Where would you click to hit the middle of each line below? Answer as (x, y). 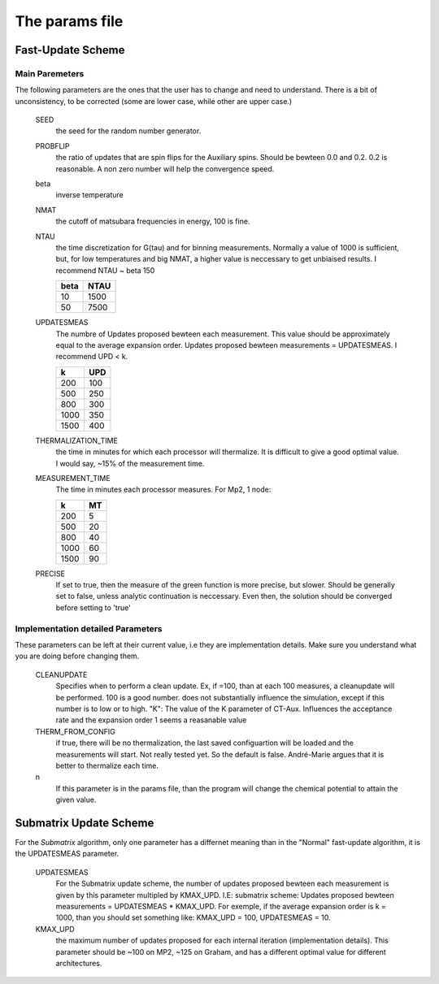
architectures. (79, 963)
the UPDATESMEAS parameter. (67, 854)
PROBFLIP (52, 145)
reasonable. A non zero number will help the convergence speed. (165, 169)
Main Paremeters (50, 73)
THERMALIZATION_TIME (76, 440)
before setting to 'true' (93, 607)
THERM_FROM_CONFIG (75, 731)
